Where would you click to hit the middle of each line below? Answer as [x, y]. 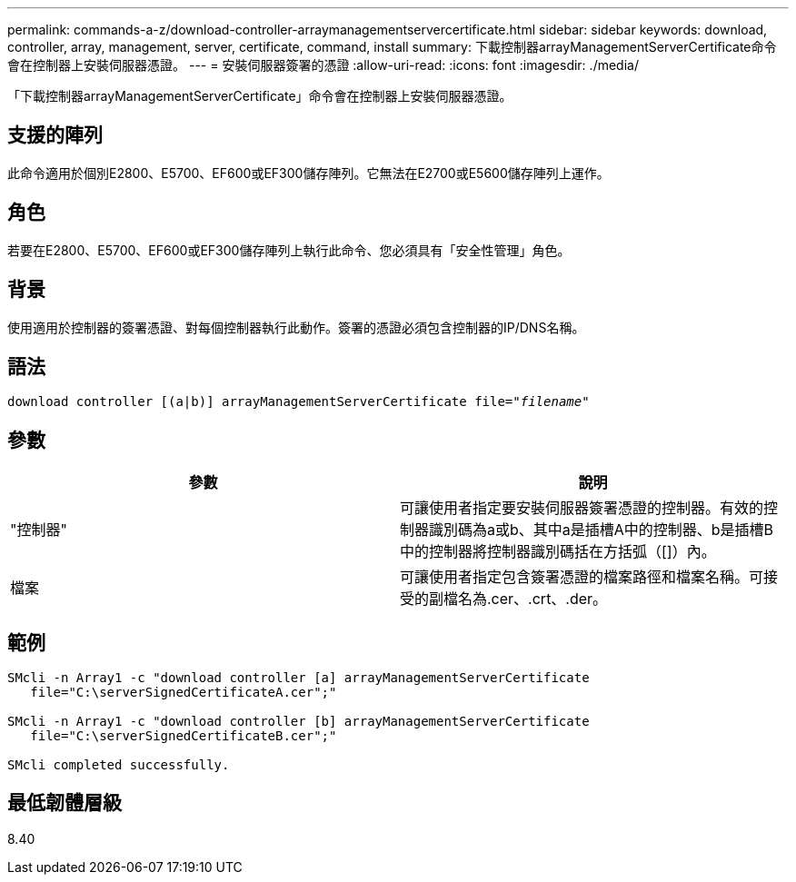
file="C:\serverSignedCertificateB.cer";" [184, 736]
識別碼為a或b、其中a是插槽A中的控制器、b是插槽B [602, 530]
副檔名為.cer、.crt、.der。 [518, 599]
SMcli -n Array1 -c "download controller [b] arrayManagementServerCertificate [298, 722]
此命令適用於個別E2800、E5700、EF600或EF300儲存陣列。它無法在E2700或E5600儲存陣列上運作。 [308, 173]
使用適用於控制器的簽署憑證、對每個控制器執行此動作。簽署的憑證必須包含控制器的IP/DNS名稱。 [296, 327]
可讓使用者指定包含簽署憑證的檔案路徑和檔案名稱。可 [582, 577]
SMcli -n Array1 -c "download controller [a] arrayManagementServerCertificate [298, 678]
